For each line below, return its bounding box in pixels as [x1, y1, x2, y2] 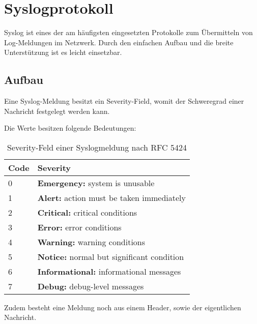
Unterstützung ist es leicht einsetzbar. [4, 47, 122, 57]
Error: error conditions [37, 221, 122, 233]
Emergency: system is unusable [37, 176, 155, 189]
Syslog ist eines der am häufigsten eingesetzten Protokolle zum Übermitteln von [4, 27, 253, 38]
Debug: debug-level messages [37, 280, 144, 292]
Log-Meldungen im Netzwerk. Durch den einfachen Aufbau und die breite [4, 37, 234, 47]
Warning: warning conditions [37, 235, 146, 248]
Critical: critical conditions [37, 206, 137, 218]
